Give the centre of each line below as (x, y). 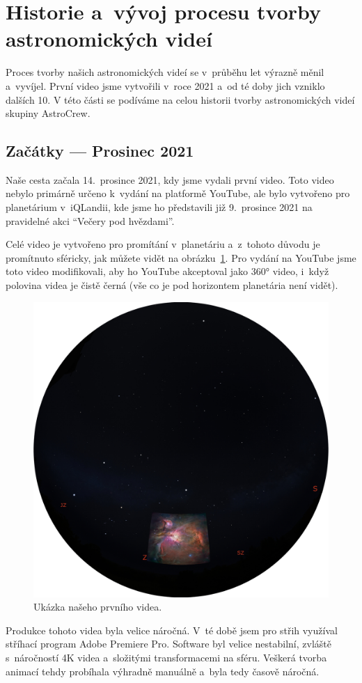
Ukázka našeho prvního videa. (98, 607)
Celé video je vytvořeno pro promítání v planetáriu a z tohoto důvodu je (163, 244)
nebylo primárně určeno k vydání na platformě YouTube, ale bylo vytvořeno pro (178, 193)
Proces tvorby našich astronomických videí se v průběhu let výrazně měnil (165, 72)
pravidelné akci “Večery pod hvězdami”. (90, 220)
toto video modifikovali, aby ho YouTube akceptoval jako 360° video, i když (167, 271)
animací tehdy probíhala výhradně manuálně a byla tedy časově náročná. (163, 671)
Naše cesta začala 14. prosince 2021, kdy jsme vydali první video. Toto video (170, 179)
